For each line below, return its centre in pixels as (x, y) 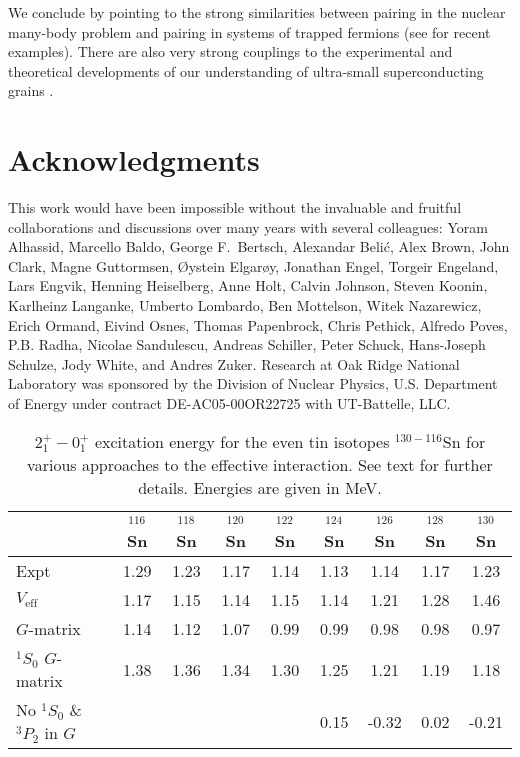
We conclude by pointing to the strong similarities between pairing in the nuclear (257, 12)
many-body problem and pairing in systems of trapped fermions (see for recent (249, 31)
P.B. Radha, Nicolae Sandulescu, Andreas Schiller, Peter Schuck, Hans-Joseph (247, 344)
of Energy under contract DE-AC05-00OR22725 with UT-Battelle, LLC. (229, 403)
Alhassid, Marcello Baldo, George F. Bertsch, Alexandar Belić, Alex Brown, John (259, 246)
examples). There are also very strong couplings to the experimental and (230, 51)
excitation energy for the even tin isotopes (242, 441)
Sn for (464, 441)
